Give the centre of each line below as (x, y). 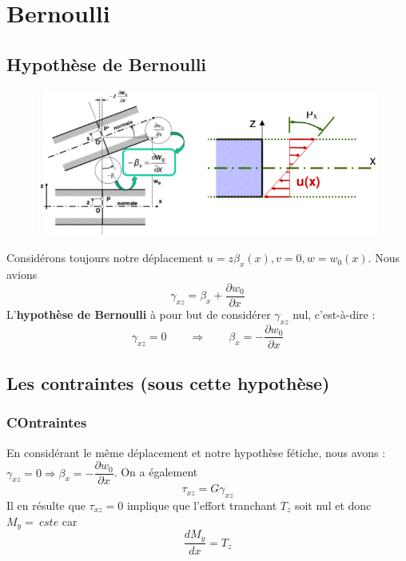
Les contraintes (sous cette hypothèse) (168, 382)
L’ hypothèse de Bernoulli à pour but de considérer (139, 314)
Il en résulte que (46, 505)
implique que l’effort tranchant (202, 505)
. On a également (156, 472)
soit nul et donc (333, 505)
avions (22, 275)
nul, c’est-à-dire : (334, 314)
